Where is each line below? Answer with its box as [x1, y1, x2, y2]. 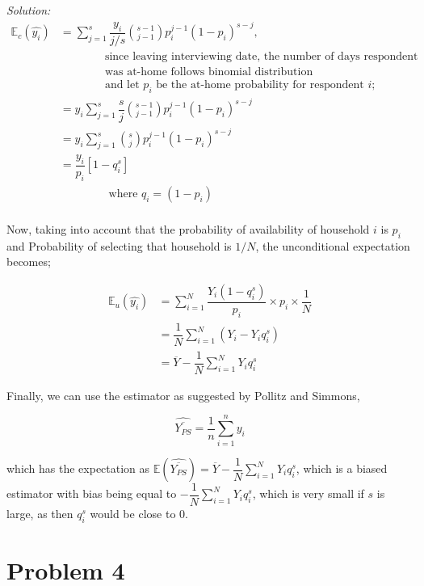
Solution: [6, 2, 51, 18]
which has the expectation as [6, 460, 150, 476]
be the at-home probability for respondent [156, 78, 364, 91]
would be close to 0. [90, 505, 188, 522]
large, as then [6, 505, 73, 522]
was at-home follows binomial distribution [104, 65, 313, 78]
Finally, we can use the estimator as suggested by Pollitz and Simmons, [6, 386, 360, 403]
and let [104, 78, 140, 91]
